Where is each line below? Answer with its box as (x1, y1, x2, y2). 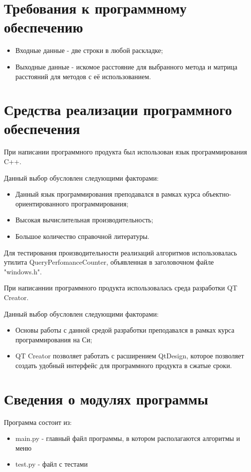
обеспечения (4, 118, 80, 138)
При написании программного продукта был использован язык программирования (4, 147, 247, 157)
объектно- (202, 189, 232, 199)
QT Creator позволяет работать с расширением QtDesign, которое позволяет (15, 351, 244, 361)
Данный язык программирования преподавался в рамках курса (15, 189, 200, 199)
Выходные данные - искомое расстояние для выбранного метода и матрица (15, 61, 237, 71)
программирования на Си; (15, 334, 92, 344)
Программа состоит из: (4, 417, 72, 427)
